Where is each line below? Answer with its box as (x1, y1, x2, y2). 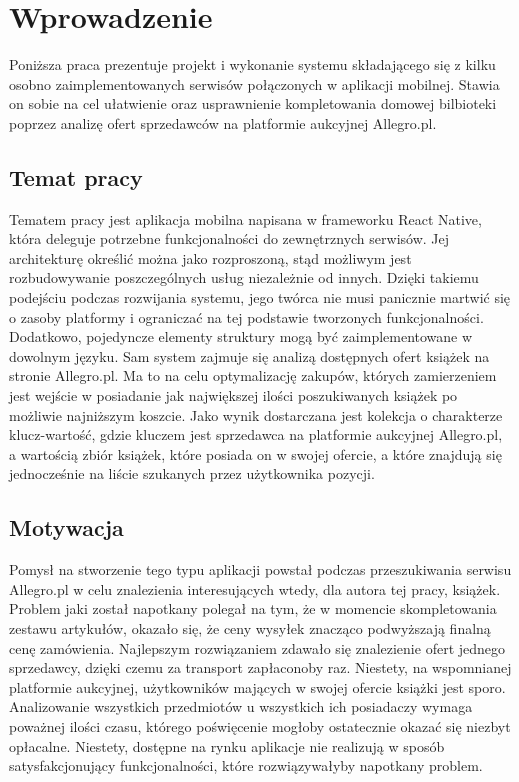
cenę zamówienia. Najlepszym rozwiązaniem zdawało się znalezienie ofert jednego (9, 637, 506, 658)
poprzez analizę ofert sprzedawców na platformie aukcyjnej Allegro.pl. (9, 112, 437, 133)
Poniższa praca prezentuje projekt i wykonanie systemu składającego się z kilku (9, 54, 496, 75)
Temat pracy (9, 161, 143, 192)
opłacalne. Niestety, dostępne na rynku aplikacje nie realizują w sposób (9, 735, 445, 756)
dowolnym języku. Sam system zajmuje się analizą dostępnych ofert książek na (9, 345, 490, 366)
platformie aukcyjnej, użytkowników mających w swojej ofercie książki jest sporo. (9, 676, 506, 697)
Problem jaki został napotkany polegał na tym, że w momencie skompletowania (9, 598, 497, 619)
